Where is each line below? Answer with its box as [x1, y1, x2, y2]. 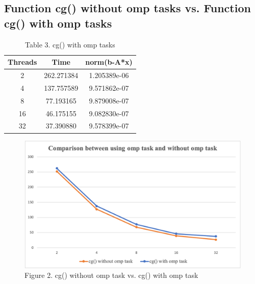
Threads [8, 57, 37, 67]
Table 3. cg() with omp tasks [25, 39, 115, 49]
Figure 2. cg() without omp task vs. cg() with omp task [24, 270, 198, 280]
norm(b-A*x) [85, 57, 133, 67]
